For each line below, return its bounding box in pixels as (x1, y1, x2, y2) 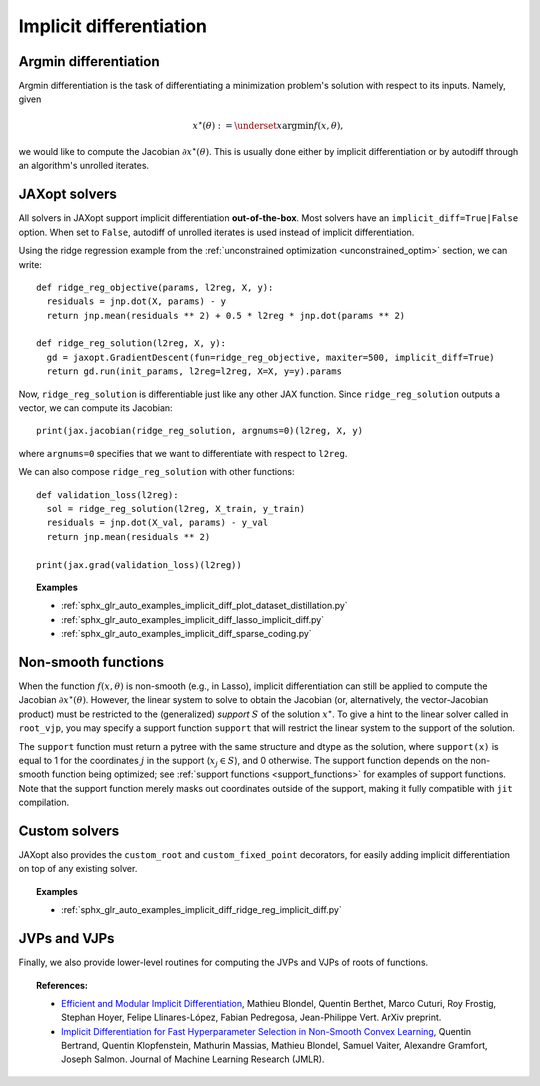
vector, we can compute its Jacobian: (18, 402, 174, 414)
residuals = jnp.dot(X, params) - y (46, 296, 227, 307)
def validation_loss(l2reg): (36, 489, 179, 500)
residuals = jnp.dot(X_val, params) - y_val (46, 517, 269, 529)
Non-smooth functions (18, 653, 165, 670)
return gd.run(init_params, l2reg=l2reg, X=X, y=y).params (46, 366, 342, 377)
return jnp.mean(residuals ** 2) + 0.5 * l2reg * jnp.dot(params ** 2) (46, 310, 406, 321)
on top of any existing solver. (18, 863, 138, 875)
